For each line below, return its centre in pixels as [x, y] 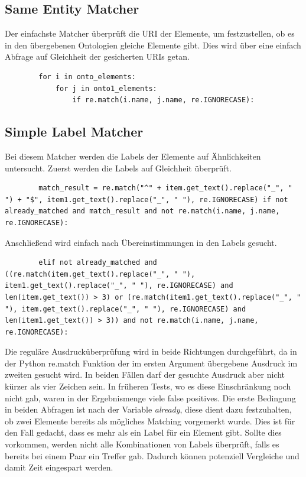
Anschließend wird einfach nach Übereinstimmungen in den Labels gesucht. [141, 242]
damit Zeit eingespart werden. [59, 467]
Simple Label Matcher [74, 132]
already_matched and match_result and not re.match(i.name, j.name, [142, 211]
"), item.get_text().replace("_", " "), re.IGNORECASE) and [126, 309]
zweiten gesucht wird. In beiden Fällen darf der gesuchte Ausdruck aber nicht [145, 374]
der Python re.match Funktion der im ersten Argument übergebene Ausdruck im [151, 363]
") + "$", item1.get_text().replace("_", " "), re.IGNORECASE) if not [147, 199]
